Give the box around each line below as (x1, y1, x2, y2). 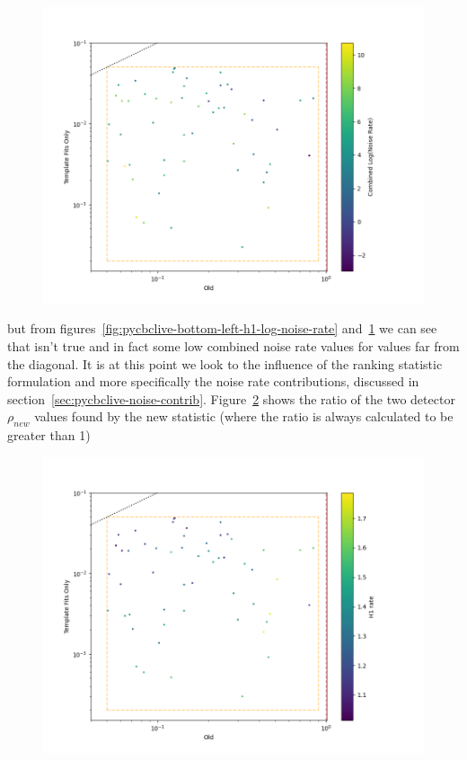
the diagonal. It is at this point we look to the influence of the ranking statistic (7, 354, 443, 373)
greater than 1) (7, 426, 91, 445)
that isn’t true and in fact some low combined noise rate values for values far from (7, 336, 460, 355)
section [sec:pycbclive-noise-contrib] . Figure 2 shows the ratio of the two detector (7, 389, 455, 408)
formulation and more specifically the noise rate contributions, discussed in (7, 372, 419, 391)
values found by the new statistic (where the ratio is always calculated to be (34, 407, 454, 426)
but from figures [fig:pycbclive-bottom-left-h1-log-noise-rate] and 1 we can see (7, 319, 437, 338)
